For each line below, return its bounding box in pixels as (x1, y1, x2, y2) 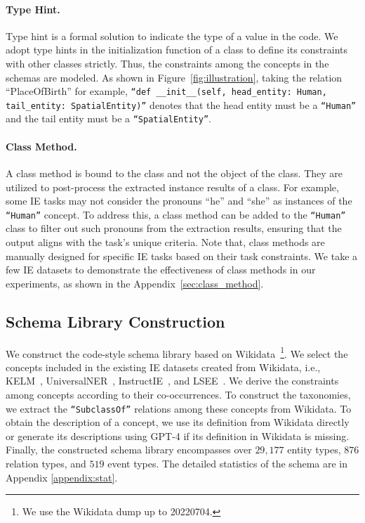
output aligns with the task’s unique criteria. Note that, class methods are (6, 234, 325, 249)
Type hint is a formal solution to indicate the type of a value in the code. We (6, 28, 338, 43)
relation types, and (6, 456, 86, 471)
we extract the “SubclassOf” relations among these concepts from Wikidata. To (6, 401, 352, 415)
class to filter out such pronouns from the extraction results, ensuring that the (6, 221, 342, 235)
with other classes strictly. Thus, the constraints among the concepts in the (6, 56, 329, 70)
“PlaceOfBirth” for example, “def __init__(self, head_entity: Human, (6, 84, 327, 98)
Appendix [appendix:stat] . (6, 470, 118, 484)
